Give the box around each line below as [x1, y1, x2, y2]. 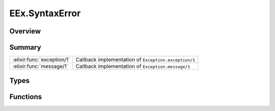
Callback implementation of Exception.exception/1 [75, 56, 196, 63]
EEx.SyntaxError [9, 8, 81, 19]
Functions [9, 92, 42, 101]
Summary [9, 43, 41, 52]
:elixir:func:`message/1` [12, 63, 69, 70]
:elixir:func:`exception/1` [12, 56, 70, 63]
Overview [9, 27, 41, 35]
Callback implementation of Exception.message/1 [75, 63, 190, 70]
